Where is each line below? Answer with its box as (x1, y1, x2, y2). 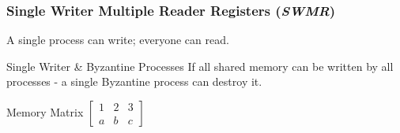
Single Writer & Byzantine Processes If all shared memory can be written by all (6, 57, 394, 74)
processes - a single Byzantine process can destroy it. (6, 73, 262, 90)
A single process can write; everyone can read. (6, 31, 229, 48)
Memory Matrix (6, 104, 84, 120)
